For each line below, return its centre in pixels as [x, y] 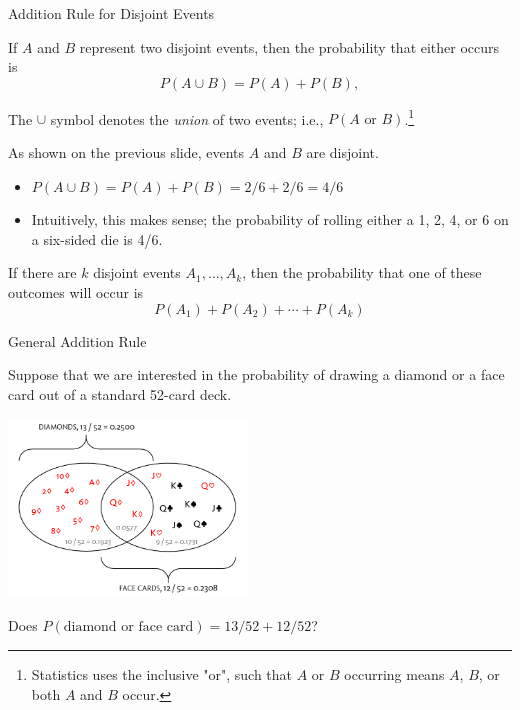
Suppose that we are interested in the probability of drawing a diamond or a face [256, 374]
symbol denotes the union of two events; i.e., [187, 118]
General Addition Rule [77, 340]
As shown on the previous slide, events [126, 152]
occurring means [394, 674]
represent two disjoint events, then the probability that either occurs [289, 46]
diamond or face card [128, 627]
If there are [42, 272]
